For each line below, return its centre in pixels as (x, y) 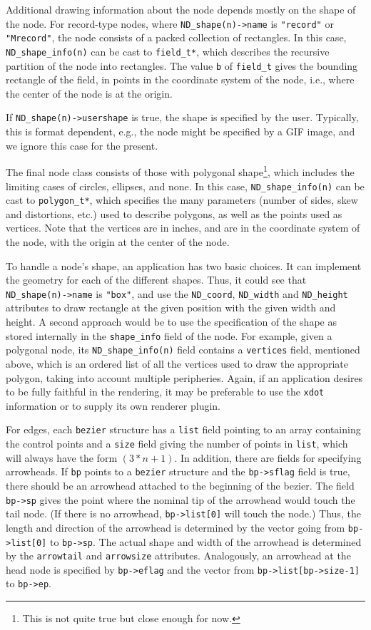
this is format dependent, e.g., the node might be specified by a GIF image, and (181, 131)
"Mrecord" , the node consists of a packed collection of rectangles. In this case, (176, 37)
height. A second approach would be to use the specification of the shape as (171, 322)
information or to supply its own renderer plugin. (113, 405)
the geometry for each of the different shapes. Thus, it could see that (156, 280)
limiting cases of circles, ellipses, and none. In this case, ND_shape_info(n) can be (185, 186)
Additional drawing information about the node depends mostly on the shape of (181, 9)
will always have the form (62, 457)
